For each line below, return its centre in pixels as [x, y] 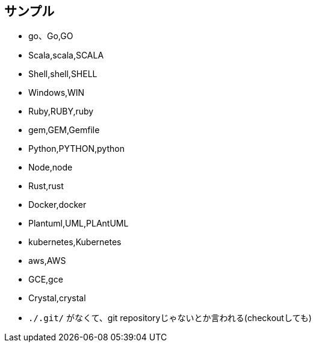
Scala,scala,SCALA [66, 55]
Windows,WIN [57, 93]
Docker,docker [57, 205]
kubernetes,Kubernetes [75, 242]
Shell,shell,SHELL [63, 74]
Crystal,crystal [57, 298]
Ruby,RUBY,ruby [61, 111]
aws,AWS [47, 261]
